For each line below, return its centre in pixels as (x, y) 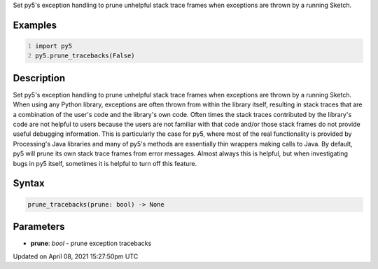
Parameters (39, 227)
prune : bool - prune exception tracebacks (91, 243)
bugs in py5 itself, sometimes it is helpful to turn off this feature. (105, 163)
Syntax (29, 183)
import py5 (54, 46)
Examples (35, 25)
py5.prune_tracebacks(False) (85, 56)
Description (39, 78)
